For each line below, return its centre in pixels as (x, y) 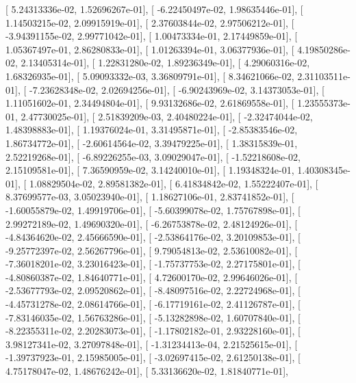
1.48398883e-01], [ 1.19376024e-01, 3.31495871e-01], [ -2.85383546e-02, (152, 130)
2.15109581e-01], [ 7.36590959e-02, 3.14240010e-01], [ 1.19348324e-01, (150, 170)
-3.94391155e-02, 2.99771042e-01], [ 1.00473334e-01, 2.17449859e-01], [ (152, 36)
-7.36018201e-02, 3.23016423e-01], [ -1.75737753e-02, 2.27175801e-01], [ (153, 264)
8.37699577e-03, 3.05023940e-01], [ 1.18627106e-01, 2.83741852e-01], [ (150, 197)
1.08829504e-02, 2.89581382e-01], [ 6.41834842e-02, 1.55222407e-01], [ (174, 183)
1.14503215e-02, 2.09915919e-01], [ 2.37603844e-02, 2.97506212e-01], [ (150, 22)
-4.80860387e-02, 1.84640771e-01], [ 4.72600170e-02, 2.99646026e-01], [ (152, 277)
